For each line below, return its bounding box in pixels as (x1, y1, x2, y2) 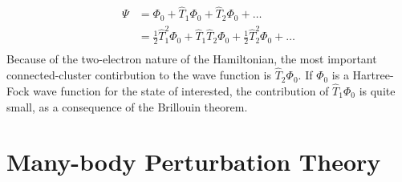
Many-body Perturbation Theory (6, 145, 381, 178)
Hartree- (352, 67, 394, 83)
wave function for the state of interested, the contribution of (33, 82, 329, 99)
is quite (359, 82, 396, 99)
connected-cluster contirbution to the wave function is (6, 67, 272, 83)
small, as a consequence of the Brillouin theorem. (6, 98, 248, 115)
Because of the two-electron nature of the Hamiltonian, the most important (6, 51, 377, 67)
